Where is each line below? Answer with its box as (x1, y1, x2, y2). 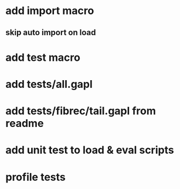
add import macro (5, 4, 94, 18)
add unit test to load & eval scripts (5, 143, 174, 157)
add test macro (5, 51, 80, 64)
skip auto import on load (5, 28, 96, 37)
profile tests (5, 170, 66, 184)
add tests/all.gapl (5, 77, 93, 91)
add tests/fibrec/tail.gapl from (5, 104, 157, 118)
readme (5, 117, 44, 130)
